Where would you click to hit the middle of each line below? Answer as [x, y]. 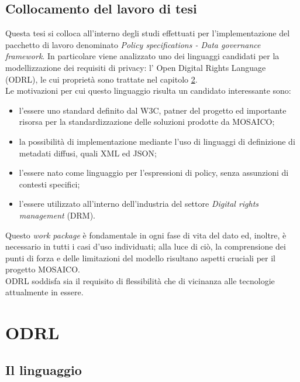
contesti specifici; [49, 184]
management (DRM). [57, 215]
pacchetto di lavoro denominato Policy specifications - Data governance [133, 44]
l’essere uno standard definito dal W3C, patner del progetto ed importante [153, 110]
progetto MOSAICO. [43, 269]
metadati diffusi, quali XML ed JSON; [88, 153]
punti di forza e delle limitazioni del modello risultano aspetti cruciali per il [140, 257]
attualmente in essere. [44, 292]
